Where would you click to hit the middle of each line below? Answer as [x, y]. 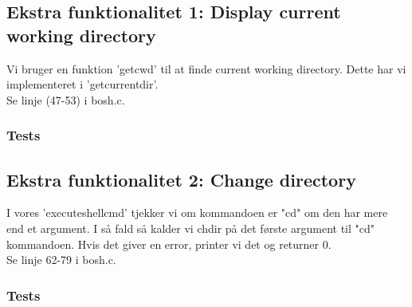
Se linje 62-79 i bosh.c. [61, 260]
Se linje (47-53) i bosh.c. [66, 99]
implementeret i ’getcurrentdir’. [82, 84]
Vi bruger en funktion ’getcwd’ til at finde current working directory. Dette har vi [206, 68]
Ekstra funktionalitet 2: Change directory [181, 179]
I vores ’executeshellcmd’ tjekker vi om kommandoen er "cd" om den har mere [197, 213]
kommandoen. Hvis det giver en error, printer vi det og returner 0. [169, 244]
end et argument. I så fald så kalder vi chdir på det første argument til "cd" [190, 228]
